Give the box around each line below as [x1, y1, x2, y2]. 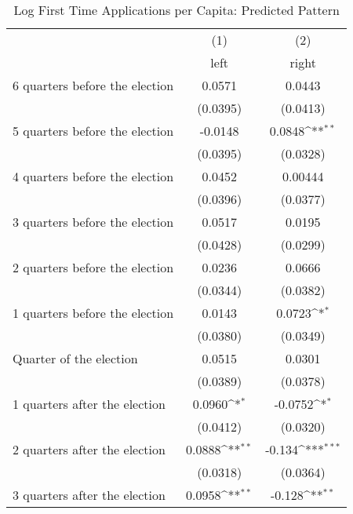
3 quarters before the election [13, 213, 174, 231]
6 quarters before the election [13, 76, 174, 94]
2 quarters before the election [13, 258, 174, 276]
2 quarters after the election [13, 440, 166, 458]
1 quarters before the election [13, 304, 174, 322]
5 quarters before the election [13, 122, 174, 140]
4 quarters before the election [13, 167, 174, 185]
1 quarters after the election [13, 395, 166, 413]
